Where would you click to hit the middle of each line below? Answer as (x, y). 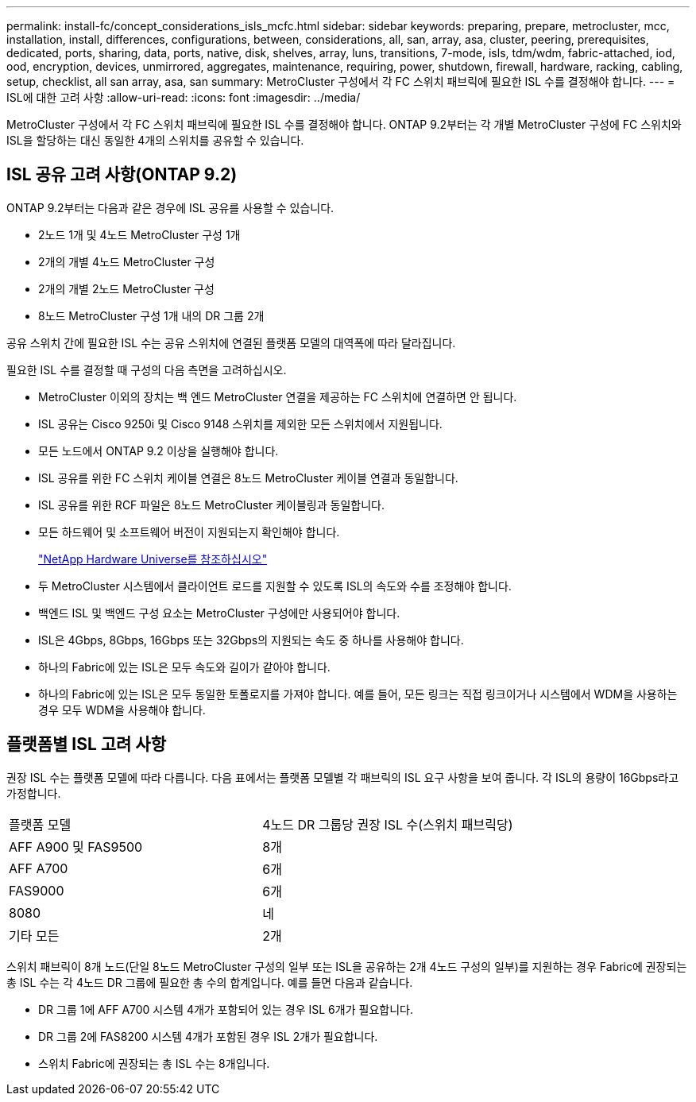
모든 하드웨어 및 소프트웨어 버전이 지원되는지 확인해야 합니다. (189, 532)
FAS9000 (37, 890)
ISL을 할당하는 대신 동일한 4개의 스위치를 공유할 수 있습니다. (155, 140)
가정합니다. (34, 793)
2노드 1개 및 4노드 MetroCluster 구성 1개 (139, 234)
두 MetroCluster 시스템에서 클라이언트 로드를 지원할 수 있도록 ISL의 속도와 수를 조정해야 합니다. (275, 586)
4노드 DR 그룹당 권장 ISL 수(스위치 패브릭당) (388, 824)
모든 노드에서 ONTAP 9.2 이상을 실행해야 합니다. (159, 450)
